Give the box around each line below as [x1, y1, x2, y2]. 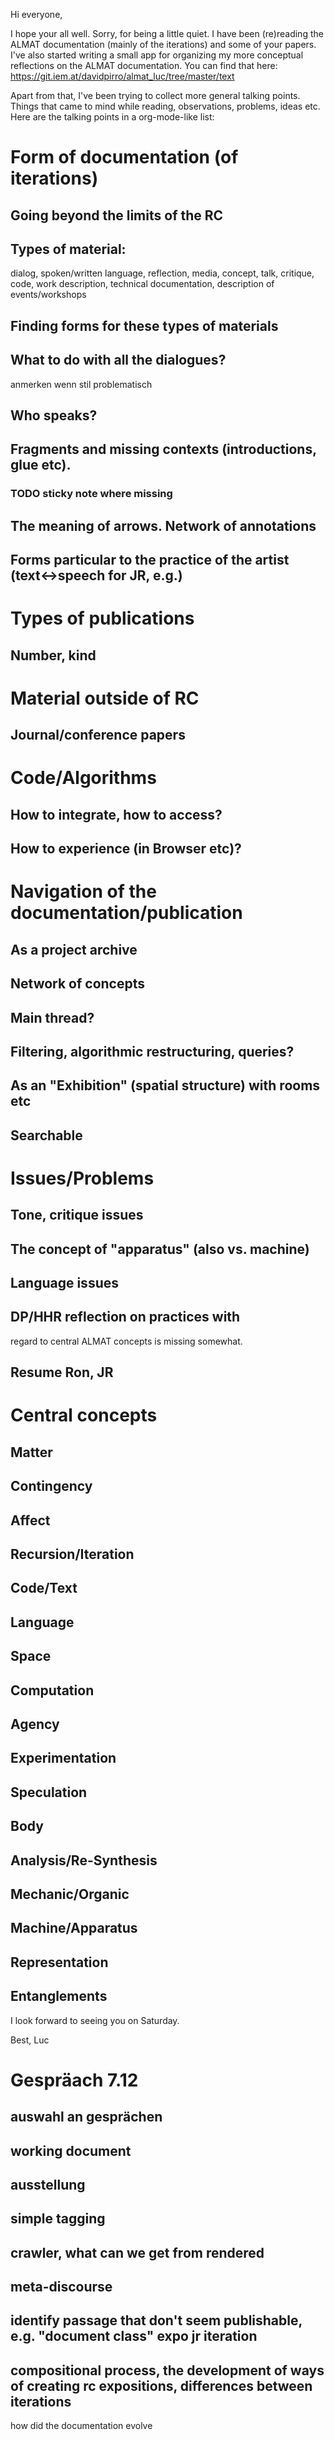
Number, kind [10, 647, 97, 664]
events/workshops [10, 289, 87, 301]
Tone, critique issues [10, 1207, 144, 1224]
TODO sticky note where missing [10, 487, 173, 501]
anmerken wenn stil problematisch [10, 378, 153, 390]
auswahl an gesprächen [10, 2109, 163, 2126]
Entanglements [10, 1988, 108, 2005]
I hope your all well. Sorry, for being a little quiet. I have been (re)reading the [10, 28, 324, 39]
